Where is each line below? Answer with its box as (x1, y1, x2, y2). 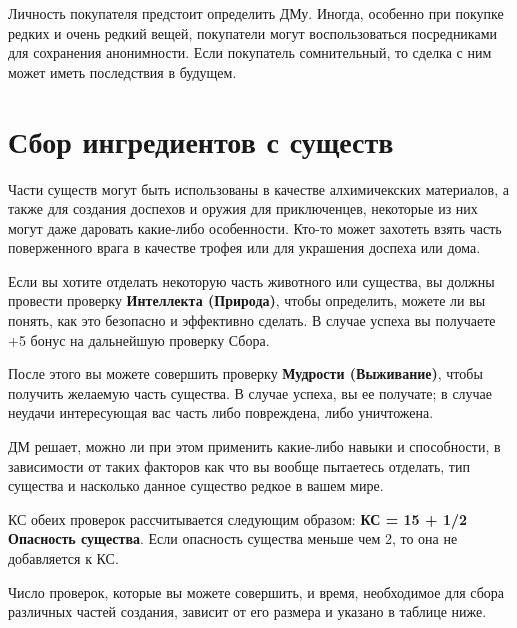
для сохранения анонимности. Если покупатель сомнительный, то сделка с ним (8, 42, 492, 63)
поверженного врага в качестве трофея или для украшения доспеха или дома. (8, 237, 481, 258)
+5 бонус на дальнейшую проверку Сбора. (8, 329, 270, 350)
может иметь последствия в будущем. (8, 61, 237, 82)
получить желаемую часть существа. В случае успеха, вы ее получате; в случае (8, 382, 493, 403)
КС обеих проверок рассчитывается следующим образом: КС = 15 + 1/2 (8, 508, 468, 529)
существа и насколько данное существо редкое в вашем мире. (8, 475, 384, 496)
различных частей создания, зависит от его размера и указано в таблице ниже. (8, 601, 487, 622)
